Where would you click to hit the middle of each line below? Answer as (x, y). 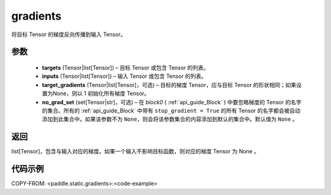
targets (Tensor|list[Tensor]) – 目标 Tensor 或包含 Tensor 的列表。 (126, 67)
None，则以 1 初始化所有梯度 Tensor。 (101, 94)
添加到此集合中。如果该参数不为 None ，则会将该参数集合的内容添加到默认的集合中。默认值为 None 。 (170, 119)
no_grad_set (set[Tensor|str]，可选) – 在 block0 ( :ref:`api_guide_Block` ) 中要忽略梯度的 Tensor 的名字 (172, 102)
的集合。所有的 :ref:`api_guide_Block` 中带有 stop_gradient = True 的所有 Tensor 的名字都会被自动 (171, 110)
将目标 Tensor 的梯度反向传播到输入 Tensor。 (69, 34)
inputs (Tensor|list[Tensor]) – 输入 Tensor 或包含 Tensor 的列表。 (124, 76)
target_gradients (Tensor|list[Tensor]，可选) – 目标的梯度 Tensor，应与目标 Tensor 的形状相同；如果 (169, 85)
